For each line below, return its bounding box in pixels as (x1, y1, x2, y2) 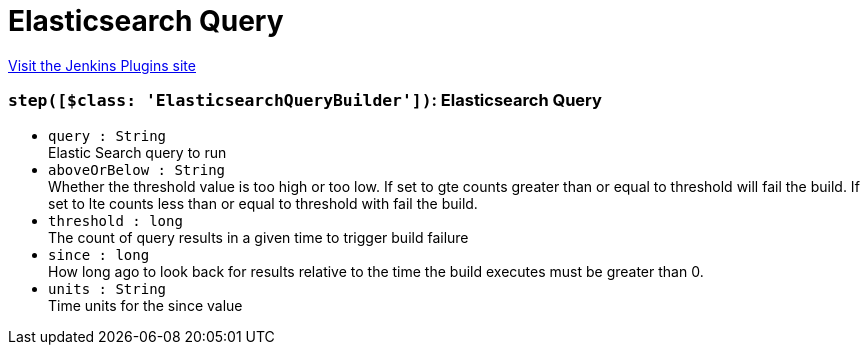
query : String (48, 127, 167, 144)
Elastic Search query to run (48, 143, 227, 161)
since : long (48, 246, 150, 263)
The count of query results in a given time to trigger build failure (48, 228, 469, 246)
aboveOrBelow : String (48, 161, 226, 178)
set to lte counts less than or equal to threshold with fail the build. (48, 194, 478, 212)
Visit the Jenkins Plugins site (8, 56, 196, 74)
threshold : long (48, 212, 183, 229)
